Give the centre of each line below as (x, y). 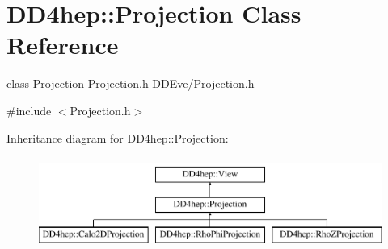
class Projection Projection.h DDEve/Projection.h (131, 83)
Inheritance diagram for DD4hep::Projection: (118, 137)
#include (29, 110)
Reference (63, 45)
